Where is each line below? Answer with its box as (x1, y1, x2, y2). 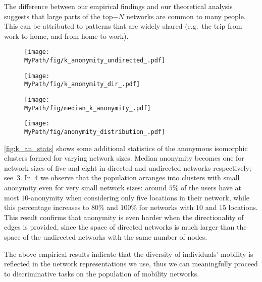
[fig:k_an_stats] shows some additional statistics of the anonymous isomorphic (4, 143, 248, 153)
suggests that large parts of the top (4, 11, 113, 21)
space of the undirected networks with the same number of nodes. (4, 231, 207, 242)
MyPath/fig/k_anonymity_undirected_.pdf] (24, 57, 166, 64)
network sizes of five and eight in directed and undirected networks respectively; (4, 162, 251, 173)
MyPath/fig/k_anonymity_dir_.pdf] (24, 81, 140, 88)
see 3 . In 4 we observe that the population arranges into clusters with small (4, 172, 240, 183)
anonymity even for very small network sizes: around (4, 182, 167, 192)
